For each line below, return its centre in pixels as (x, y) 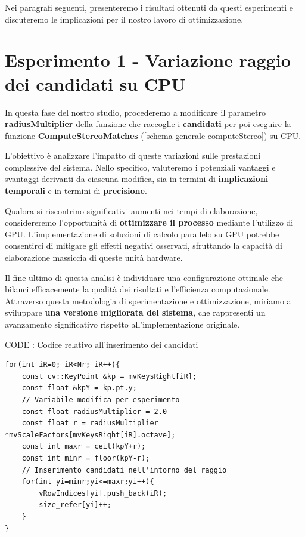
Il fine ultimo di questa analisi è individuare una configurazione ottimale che (144, 277)
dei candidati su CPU (96, 83)
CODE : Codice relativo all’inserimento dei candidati (102, 344)
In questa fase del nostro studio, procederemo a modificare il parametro (136, 112)
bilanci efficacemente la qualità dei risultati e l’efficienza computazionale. (138, 289)
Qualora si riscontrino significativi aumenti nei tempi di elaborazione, (131, 210)
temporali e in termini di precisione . (76, 191)
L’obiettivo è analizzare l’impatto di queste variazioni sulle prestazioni (133, 155)
